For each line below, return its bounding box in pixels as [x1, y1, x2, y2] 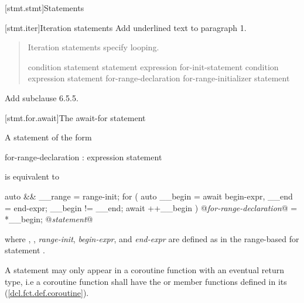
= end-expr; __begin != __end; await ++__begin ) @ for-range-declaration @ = [5, 201, 298, 214]
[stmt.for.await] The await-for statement [5, 111, 146, 123]
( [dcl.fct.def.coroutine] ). [5, 287, 89, 299]
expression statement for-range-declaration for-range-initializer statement [28, 72, 290, 84]
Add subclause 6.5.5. [5, 91, 78, 104]
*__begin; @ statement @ [5, 213, 93, 225]
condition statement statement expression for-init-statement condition [28, 60, 279, 73]
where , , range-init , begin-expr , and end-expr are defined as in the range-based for [5, 232, 299, 245]
